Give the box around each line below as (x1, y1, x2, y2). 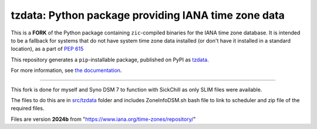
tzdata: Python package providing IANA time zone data (11, 9, 285, 22)
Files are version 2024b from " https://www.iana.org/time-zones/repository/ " (11, 116, 196, 123)
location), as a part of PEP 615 (11, 46, 84, 53)
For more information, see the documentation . (11, 67, 122, 74)
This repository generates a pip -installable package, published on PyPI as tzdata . (11, 56, 209, 63)
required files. (11, 105, 45, 112)
